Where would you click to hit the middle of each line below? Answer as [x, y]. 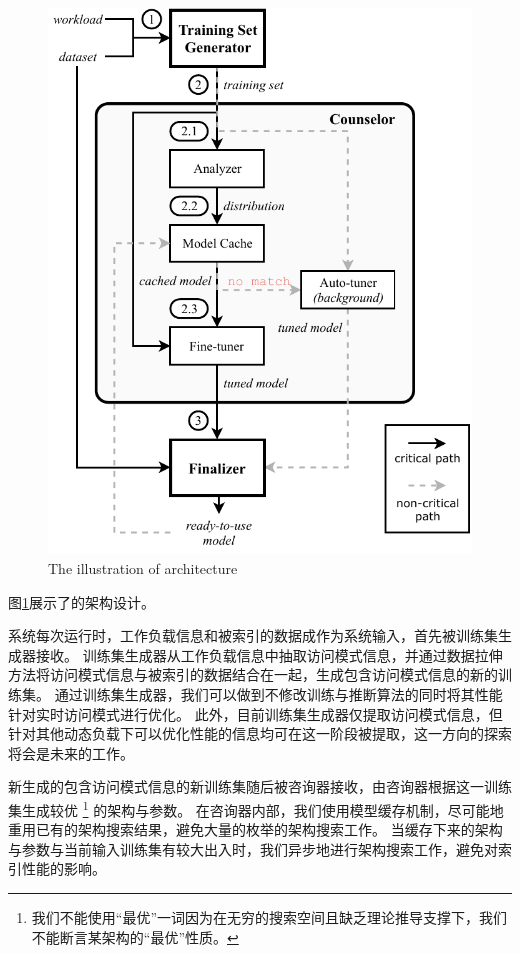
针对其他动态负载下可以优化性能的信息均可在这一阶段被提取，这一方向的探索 [260, 733]
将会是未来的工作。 [71, 752]
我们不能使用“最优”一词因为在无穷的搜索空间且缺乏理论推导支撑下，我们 [269, 916]
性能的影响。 [63, 868]
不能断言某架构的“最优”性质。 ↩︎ [135, 936]
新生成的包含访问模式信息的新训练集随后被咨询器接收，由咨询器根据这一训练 [260, 786]
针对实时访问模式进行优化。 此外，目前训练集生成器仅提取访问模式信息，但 [255, 713]
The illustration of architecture [143, 567]
